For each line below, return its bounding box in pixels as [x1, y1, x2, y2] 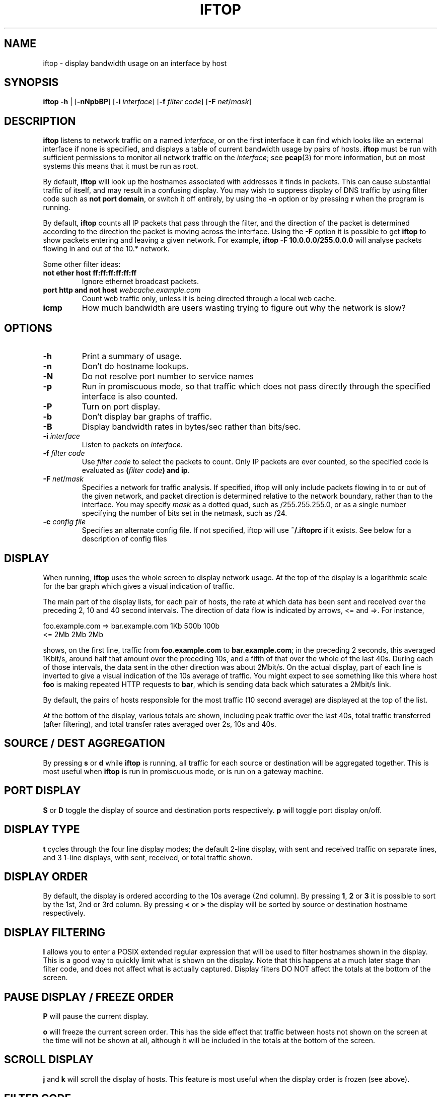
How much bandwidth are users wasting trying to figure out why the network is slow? [82, 303, 406, 313]
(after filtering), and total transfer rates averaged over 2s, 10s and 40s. [43, 719, 276, 728]
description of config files [82, 534, 167, 543]
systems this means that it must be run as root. [43, 162, 198, 171]
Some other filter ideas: [43, 260, 121, 269]
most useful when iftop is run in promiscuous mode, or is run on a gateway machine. [43, 767, 324, 776]
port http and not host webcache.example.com [43, 286, 201, 295]
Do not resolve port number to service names [82, 371, 254, 382]
